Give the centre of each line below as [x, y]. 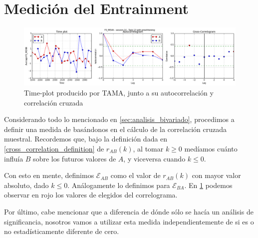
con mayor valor [216, 175]
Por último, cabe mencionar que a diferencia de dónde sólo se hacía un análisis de [129, 211]
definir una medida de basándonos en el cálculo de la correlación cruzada [115, 129]
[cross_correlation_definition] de [54, 149]
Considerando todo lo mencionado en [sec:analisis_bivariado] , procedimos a [119, 119]
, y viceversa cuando [154, 158]
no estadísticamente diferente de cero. [62, 231]
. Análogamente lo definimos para [119, 185]
